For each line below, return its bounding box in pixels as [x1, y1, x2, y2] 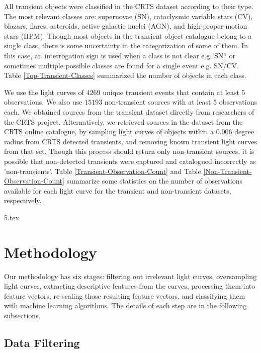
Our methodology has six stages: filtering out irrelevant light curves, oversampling [4, 271, 256, 281]
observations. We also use [4, 97, 82, 107]
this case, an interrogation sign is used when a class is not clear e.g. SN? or [4, 50, 235, 60]
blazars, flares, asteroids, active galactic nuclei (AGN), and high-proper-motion [4, 21, 247, 31]
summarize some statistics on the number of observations [66, 175, 243, 186]
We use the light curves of [4, 86, 84, 97]
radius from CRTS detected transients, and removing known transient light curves [4, 136, 257, 146]
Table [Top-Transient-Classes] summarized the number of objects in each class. [4, 70, 246, 80]
